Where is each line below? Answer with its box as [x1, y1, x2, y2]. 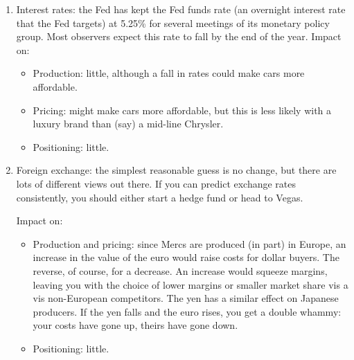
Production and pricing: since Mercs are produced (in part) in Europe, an [33, 236, 346, 251]
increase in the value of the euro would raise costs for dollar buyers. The [33, 250, 339, 264]
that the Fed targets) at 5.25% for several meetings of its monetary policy [16, 15, 330, 30]
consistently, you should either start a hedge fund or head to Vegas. [16, 190, 303, 204]
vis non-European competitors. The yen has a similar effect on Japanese [33, 291, 339, 305]
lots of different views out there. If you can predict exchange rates [16, 176, 297, 190]
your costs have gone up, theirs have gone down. [33, 318, 238, 332]
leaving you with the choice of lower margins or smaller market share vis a [33, 277, 348, 291]
